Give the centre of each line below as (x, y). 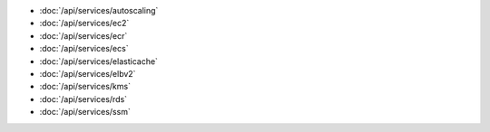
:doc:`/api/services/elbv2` (88, 73)
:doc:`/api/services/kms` (85, 87)
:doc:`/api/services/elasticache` (99, 61)
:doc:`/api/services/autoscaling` (99, 10)
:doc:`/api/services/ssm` (85, 112)
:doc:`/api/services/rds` (83, 99)
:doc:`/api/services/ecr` (83, 35)
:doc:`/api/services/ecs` (84, 49)
